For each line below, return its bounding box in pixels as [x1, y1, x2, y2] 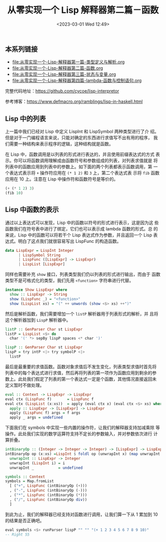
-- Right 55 [5, 532, 30, 537]
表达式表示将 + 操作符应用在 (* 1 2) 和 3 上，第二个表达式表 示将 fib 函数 [9, 170, 160, 176]
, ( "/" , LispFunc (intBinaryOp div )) [9, 497, 87, 502]
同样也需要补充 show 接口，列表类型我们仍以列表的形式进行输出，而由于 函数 [5, 271, 161, 277]
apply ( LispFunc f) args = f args [9, 410, 81, 415]
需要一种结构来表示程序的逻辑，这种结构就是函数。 [9, 141, 114, 147]
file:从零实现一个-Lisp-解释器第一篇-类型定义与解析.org [12, 59, 125, 65]
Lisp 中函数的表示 [5, 206, 59, 214]
